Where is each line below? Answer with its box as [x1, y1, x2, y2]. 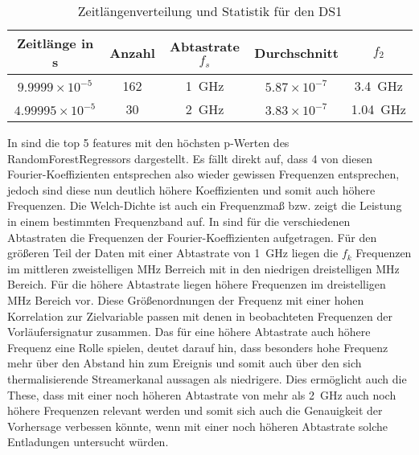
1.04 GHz [351, 100, 406, 118]
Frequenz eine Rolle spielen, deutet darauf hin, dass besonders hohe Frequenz [7, 338, 388, 355]
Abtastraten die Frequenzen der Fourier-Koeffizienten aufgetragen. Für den [7, 228, 377, 245]
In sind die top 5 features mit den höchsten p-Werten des [7, 134, 290, 150]
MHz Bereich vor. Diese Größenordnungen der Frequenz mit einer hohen [7, 291, 364, 308]
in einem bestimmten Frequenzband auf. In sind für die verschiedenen [7, 212, 351, 229]
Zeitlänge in [16, 34, 94, 52]
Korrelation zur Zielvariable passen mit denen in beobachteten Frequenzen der [7, 307, 392, 324]
